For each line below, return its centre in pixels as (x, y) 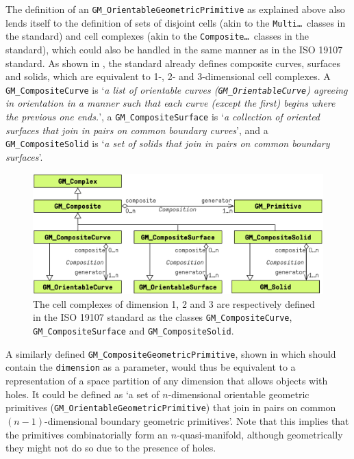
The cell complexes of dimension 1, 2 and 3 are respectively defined (174, 303)
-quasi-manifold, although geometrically (260, 434)
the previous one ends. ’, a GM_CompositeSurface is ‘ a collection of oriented (163, 116)
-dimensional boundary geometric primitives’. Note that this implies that (197, 420)
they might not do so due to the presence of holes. (111, 448)
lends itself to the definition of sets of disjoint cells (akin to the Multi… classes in (176, 22)
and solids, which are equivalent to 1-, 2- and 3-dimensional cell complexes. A (168, 76)
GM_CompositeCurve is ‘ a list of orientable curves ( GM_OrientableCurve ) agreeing (177, 89)
